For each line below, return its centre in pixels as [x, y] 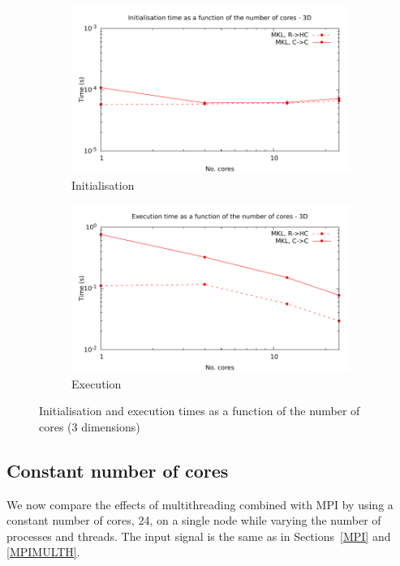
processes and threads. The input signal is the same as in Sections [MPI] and [199, 536]
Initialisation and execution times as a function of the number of [200, 411]
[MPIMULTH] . [43, 552]
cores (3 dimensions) [90, 426]
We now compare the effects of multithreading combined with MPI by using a [200, 504]
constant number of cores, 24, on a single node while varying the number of [194, 520]
